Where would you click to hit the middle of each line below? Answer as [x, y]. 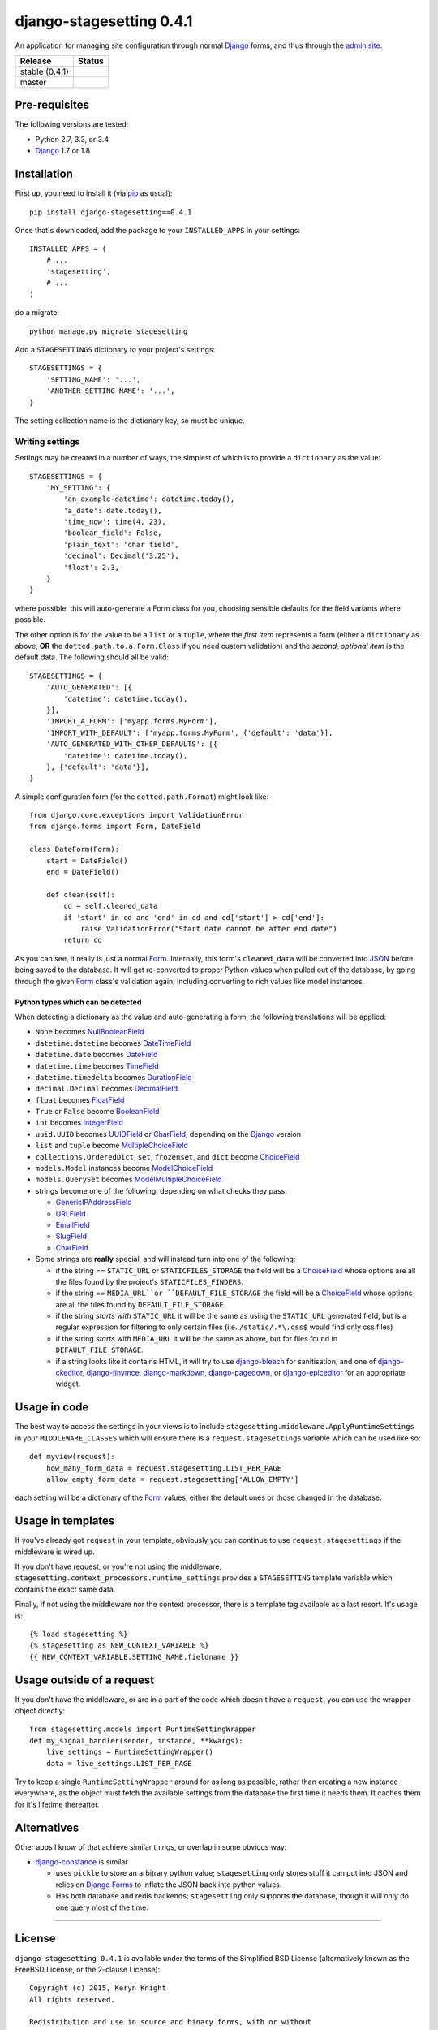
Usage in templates [65, 1521]
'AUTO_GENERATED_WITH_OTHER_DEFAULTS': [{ [132, 744]
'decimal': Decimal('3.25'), [122, 556]
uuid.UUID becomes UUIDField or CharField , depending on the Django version [168, 1134]
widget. [68, 1384]
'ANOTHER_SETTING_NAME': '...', [110, 391]
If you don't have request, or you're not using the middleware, [118, 1566]
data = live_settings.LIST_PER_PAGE [119, 1763]
